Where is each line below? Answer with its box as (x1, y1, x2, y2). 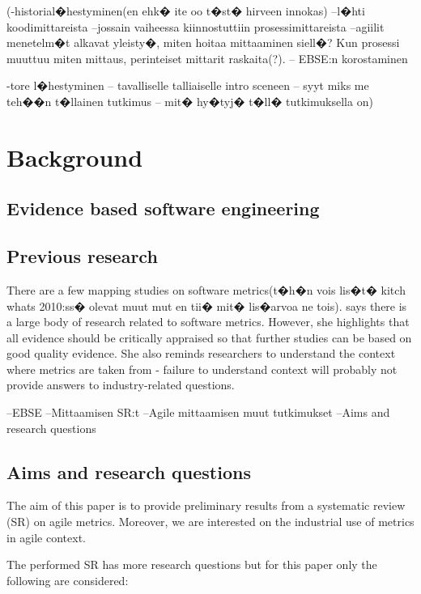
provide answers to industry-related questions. (6, 376, 235, 393)
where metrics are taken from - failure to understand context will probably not (6, 360, 398, 377)
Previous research (6, 244, 158, 269)
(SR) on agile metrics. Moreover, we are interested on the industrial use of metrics (6, 513, 415, 530)
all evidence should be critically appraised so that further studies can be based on (6, 329, 412, 346)
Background (6, 140, 143, 173)
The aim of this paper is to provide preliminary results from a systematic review (6, 497, 406, 514)
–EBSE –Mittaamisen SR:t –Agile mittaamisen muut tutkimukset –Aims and (6, 404, 390, 421)
